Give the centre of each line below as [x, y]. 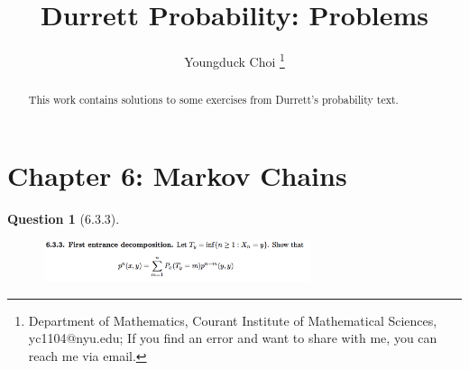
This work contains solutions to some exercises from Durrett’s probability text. [213, 100]
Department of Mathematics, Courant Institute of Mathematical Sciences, [233, 320]
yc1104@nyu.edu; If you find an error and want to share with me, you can [233, 338]
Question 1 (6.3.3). [64, 218]
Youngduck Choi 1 [234, 60]
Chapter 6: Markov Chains [177, 175]
